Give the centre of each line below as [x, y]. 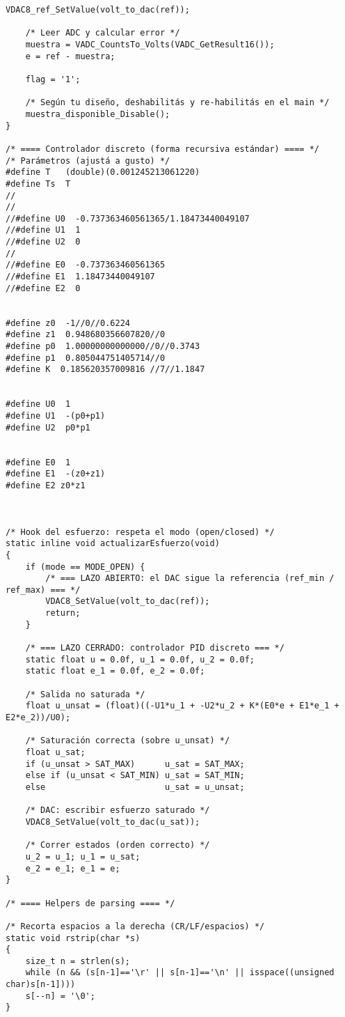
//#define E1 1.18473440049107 [80, 277]
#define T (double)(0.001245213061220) [103, 172]
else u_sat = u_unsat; [135, 787]
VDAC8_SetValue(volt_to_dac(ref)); [128, 601]
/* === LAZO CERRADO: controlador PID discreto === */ [155, 648]
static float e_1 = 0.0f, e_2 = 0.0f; [115, 671]
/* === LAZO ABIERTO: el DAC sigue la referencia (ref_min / [190, 579]
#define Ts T [38, 184]
